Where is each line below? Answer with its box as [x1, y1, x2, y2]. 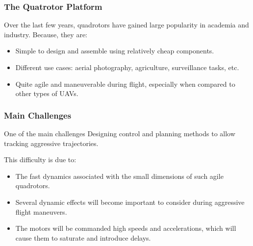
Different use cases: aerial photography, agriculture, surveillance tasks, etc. [15, 62, 239, 72]
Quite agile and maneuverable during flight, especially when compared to [15, 78, 235, 89]
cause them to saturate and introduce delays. [15, 232, 151, 243]
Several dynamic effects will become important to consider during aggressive [15, 197, 245, 207]
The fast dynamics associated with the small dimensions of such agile [15, 171, 224, 181]
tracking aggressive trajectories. [4, 138, 99, 148]
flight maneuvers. [15, 206, 67, 217]
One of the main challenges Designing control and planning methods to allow [4, 128, 235, 138]
